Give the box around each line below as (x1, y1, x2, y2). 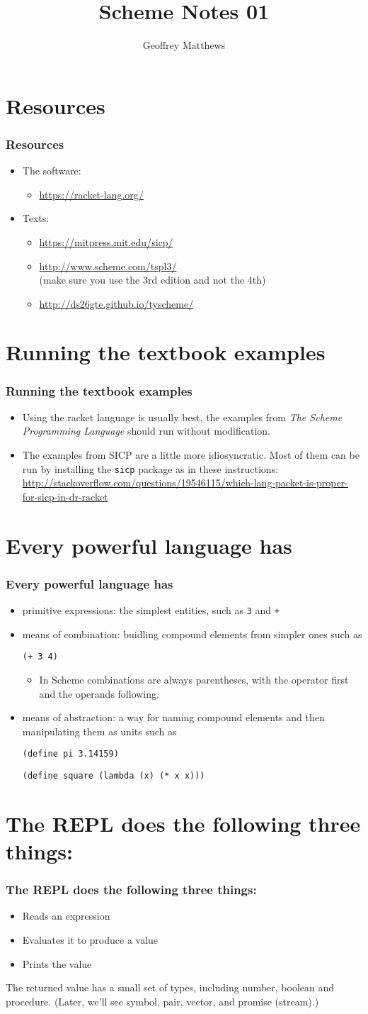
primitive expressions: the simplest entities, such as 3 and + (22, 603, 280, 618)
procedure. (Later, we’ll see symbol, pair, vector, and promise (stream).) (6, 993, 319, 1008)
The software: (22, 163, 81, 178)
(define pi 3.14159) (22, 749, 119, 759)
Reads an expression (22, 908, 110, 923)
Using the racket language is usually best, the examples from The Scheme (22, 409, 343, 424)
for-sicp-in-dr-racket (22, 489, 108, 503)
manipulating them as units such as (22, 723, 177, 738)
